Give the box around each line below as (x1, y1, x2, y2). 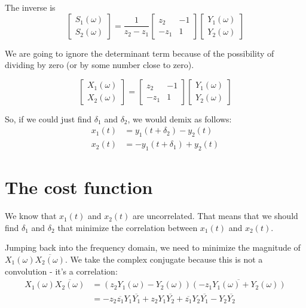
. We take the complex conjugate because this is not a (65, 252, 263, 265)
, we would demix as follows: (127, 112, 232, 125)
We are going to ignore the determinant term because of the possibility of (5, 47, 274, 59)
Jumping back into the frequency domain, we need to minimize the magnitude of (5, 241, 301, 254)
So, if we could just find (5, 112, 92, 125)
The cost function (5, 175, 153, 199)
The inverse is (5, 1, 56, 13)
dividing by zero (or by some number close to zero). (5, 58, 194, 71)
